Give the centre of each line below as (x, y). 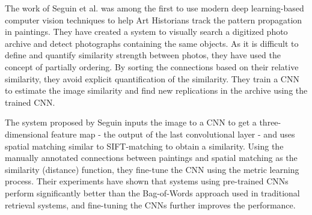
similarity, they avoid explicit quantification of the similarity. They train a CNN (152, 78)
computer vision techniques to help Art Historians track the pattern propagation (154, 20)
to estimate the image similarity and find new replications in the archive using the (156, 90)
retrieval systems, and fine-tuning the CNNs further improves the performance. (150, 204)
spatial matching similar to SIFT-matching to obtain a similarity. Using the (144, 146)
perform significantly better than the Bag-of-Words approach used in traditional (152, 192)
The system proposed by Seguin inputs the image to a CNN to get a (131, 122)
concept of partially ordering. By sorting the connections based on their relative (152, 66)
